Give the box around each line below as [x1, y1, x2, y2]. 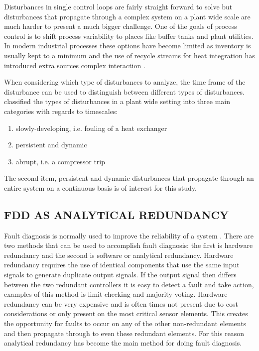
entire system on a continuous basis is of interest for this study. [4, 182, 197, 193]
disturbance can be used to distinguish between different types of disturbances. [4, 86, 245, 97]
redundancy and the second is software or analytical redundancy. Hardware [4, 249, 234, 260]
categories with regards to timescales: [4, 106, 118, 116]
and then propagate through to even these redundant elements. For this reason [4, 328, 245, 338]
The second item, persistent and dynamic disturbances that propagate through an [4, 173, 254, 183]
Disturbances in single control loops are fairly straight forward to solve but [4, 1, 233, 11]
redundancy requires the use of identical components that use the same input [4, 259, 240, 270]
